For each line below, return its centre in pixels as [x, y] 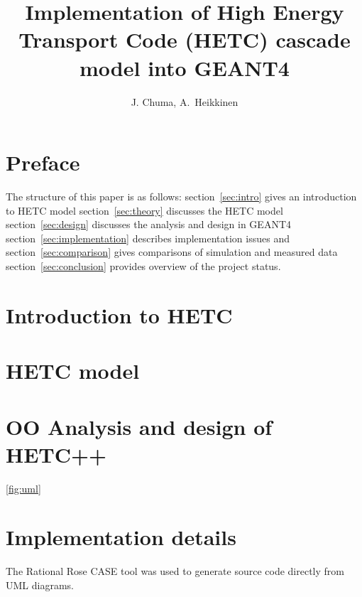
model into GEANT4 [185, 67]
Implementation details [121, 537]
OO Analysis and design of [139, 426]
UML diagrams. [40, 585]
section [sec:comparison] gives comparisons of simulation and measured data [172, 252]
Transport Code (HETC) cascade [185, 39]
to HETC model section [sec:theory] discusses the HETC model [144, 210]
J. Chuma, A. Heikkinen [185, 101]
